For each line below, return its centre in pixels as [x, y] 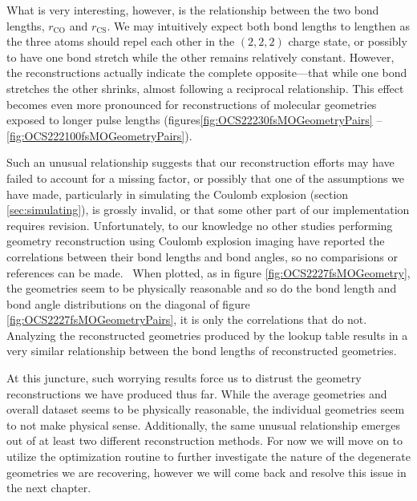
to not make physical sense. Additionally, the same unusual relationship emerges [203, 424]
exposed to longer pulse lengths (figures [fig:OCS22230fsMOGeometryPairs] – [194, 120]
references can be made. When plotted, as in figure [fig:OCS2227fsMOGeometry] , [208, 272]
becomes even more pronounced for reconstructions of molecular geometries [192, 104]
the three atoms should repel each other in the [121, 41]
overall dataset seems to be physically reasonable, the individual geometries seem [206, 409]
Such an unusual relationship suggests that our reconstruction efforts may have [200, 162]
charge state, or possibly [348, 41]
